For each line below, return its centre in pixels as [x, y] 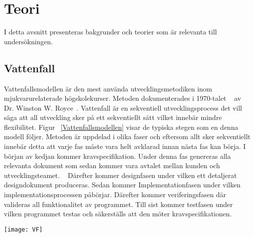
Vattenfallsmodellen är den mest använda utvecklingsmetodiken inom [108, 88]
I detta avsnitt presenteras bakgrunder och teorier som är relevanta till [111, 32]
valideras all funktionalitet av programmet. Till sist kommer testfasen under [118, 204]
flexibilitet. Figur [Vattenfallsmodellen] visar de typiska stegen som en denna [121, 127]
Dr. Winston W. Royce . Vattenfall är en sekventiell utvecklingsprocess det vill [123, 107]
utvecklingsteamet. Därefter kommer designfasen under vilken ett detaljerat [120, 175]
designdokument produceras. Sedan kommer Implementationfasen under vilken [122, 185]
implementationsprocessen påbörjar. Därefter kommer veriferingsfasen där [115, 194]
